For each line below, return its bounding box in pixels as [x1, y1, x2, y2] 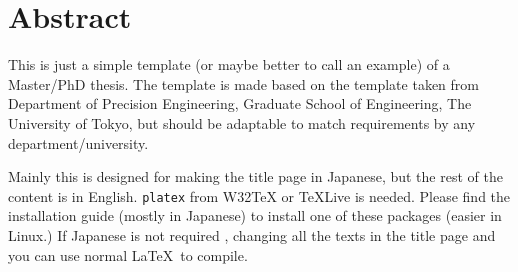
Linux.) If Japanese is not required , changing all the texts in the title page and [8, 224, 496, 245]
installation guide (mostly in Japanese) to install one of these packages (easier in [8, 205, 502, 226]
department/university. [8, 132, 149, 153]
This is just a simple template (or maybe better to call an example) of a [8, 54, 450, 75]
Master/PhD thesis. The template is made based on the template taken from [8, 73, 479, 94]
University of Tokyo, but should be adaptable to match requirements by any [8, 112, 476, 133]
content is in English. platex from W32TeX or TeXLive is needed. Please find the [8, 185, 511, 206]
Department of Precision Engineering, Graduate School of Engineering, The [8, 93, 472, 114]
